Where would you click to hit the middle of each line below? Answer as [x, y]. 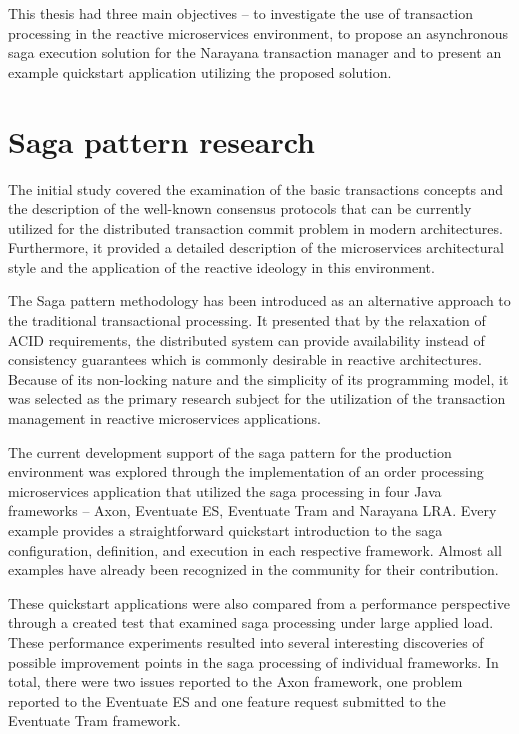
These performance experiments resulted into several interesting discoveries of [246, 641]
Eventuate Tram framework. [94, 720]
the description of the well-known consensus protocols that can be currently [240, 208]
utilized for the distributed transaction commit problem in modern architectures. [255, 227]
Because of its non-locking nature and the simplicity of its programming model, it [258, 378]
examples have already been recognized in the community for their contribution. [253, 569]
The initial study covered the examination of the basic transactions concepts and [256, 188]
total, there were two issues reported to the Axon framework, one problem [235, 681]
